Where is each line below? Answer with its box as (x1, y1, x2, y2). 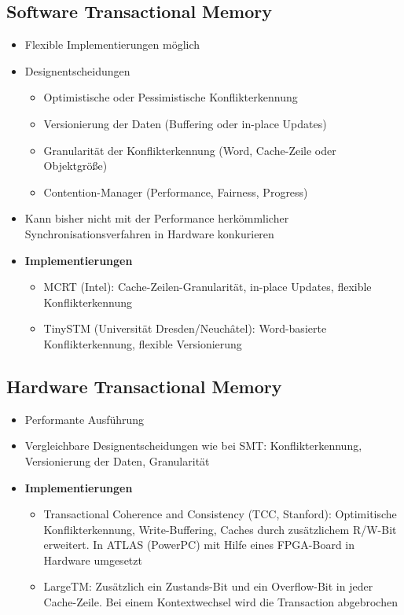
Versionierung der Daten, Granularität (24, 452, 210, 469)
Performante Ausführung (24, 411, 145, 427)
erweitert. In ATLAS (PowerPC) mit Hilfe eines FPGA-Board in (43, 536, 355, 553)
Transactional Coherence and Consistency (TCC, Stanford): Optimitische (43, 506, 397, 522)
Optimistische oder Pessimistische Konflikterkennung (43, 89, 298, 105)
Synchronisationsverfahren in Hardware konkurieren (24, 225, 274, 241)
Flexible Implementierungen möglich (24, 36, 200, 53)
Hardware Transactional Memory (6, 374, 282, 398)
